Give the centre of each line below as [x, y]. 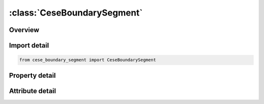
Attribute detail [33, 91]
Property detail [33, 75]
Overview [24, 30]
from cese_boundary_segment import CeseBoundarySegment [88, 60]
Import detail [29, 45]
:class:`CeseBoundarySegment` [76, 13]
